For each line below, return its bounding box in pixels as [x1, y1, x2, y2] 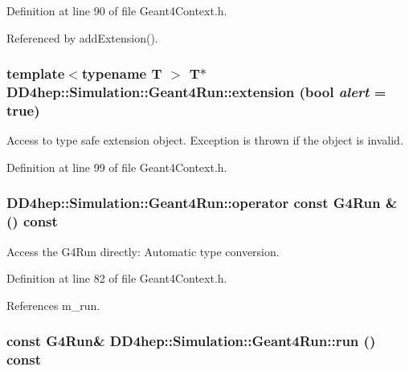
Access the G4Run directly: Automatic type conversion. [6, 243, 280, 259]
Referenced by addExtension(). [6, 29, 158, 46]
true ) [6, 100, 40, 120]
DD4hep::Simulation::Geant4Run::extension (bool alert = [6, 82, 387, 102]
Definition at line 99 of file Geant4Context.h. [6, 158, 227, 175]
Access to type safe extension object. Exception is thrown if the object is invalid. [6, 132, 403, 149]
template [6, 63, 65, 84]
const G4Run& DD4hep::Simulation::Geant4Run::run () [6, 331, 376, 351]
